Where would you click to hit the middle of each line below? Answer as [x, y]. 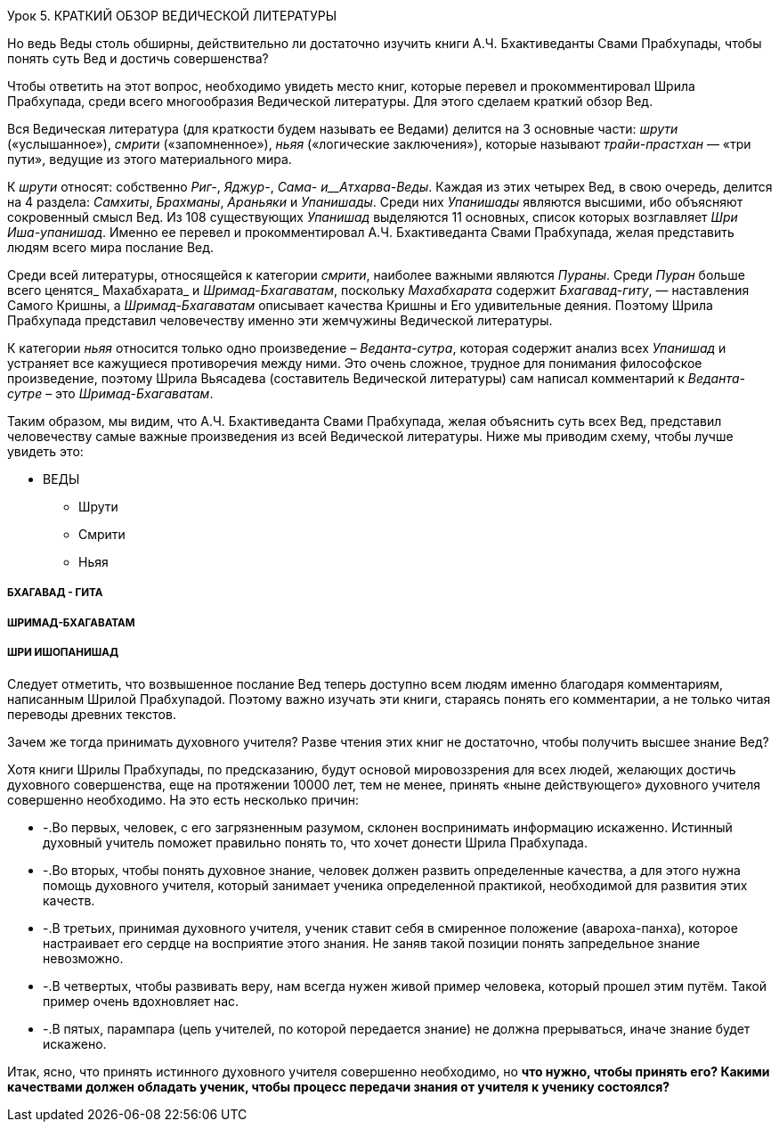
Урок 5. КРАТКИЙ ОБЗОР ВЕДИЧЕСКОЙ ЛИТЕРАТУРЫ [172, 16]
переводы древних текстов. [92, 714]
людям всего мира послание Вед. [111, 247]
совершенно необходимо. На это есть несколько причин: [183, 799]
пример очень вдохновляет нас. [141, 1001]
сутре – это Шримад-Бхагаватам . [110, 393]
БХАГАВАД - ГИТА [55, 593]
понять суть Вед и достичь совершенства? [138, 58]
